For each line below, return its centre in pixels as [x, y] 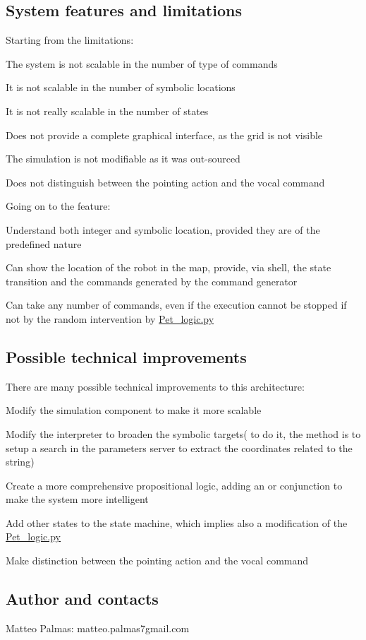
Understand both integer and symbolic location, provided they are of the [163, 229]
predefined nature [44, 243]
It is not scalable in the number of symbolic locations [121, 87]
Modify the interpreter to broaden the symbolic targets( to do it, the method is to [183, 433]
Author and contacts [82, 599]
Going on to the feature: [58, 206]
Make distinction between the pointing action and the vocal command [157, 561]
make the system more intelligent [77, 499]
